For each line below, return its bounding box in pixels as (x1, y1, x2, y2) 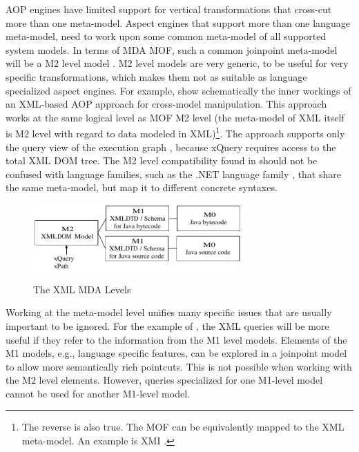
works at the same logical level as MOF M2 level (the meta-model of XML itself (6, 110, 345, 124)
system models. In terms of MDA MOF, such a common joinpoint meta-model (6, 42, 338, 57)
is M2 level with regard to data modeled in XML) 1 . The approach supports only (6, 124, 345, 140)
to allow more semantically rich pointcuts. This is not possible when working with (6, 359, 352, 373)
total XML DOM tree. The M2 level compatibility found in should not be (6, 153, 318, 168)
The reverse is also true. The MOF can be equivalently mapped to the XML (21, 420, 345, 434)
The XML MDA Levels (33, 282, 131, 296)
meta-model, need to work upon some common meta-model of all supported (6, 29, 327, 43)
